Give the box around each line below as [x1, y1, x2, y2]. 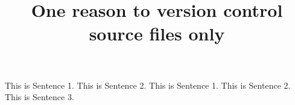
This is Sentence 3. [5, 91, 74, 103]
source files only [89, 21, 225, 46]
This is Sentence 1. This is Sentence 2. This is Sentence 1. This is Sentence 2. [5, 78, 291, 91]
